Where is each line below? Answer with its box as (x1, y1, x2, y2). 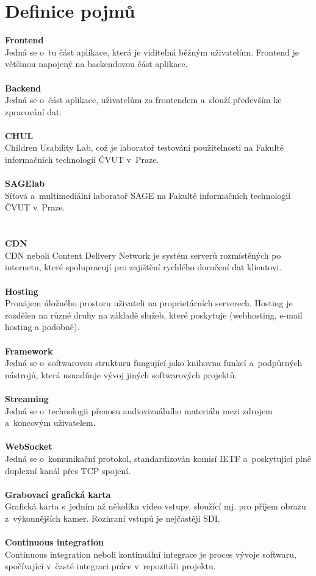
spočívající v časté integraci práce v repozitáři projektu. (5, 560, 216, 572)
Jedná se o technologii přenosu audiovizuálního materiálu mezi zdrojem (5, 404, 273, 417)
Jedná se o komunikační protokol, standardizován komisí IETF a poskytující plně (5, 452, 311, 464)
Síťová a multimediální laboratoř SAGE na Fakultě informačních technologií (5, 189, 291, 201)
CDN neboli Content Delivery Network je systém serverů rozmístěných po (5, 248, 281, 261)
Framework (5, 344, 53, 357)
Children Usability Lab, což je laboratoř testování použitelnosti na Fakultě (5, 141, 284, 154)
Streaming (5, 392, 49, 405)
